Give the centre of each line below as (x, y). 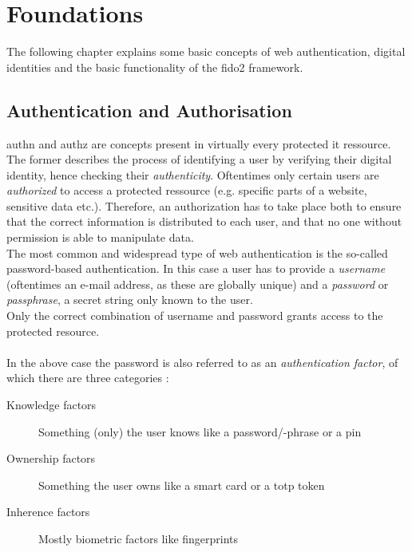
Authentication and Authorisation (149, 110)
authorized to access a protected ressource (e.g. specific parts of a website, (187, 190)
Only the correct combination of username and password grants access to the (195, 315)
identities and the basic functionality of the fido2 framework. (155, 67)
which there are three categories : (88, 378)
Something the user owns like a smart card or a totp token (182, 485)
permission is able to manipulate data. (100, 237)
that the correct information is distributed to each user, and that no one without (204, 221)
